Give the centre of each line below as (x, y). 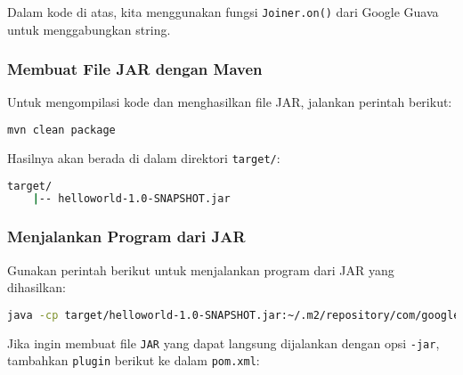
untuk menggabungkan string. (89, 29)
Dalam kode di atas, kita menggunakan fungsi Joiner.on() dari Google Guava (223, 12)
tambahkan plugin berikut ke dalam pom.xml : (134, 360)
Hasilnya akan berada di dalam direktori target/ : (144, 157)
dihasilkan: (37, 287)
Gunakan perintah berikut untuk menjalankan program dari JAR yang (201, 269)
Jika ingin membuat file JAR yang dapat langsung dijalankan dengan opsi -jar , (223, 342)
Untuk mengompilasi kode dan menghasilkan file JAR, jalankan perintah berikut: (230, 102)
